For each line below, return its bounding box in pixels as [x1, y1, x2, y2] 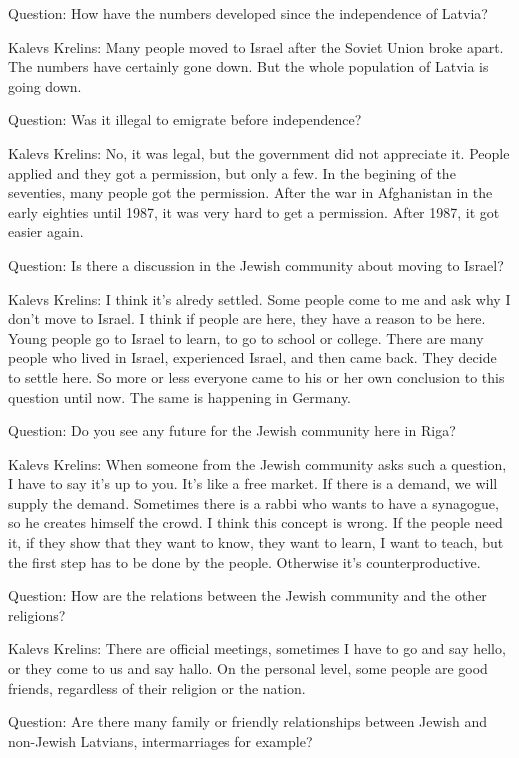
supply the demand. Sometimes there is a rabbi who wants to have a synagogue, [8, 492, 499, 513]
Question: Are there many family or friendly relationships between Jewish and [8, 711, 488, 732]
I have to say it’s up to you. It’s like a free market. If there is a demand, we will [8, 473, 498, 494]
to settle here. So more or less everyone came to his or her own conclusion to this [8, 366, 505, 387]
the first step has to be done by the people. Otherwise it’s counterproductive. [8, 551, 481, 572]
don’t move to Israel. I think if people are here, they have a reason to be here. [8, 308, 486, 329]
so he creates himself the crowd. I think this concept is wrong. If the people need [8, 512, 503, 533]
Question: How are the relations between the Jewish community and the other [8, 585, 487, 606]
